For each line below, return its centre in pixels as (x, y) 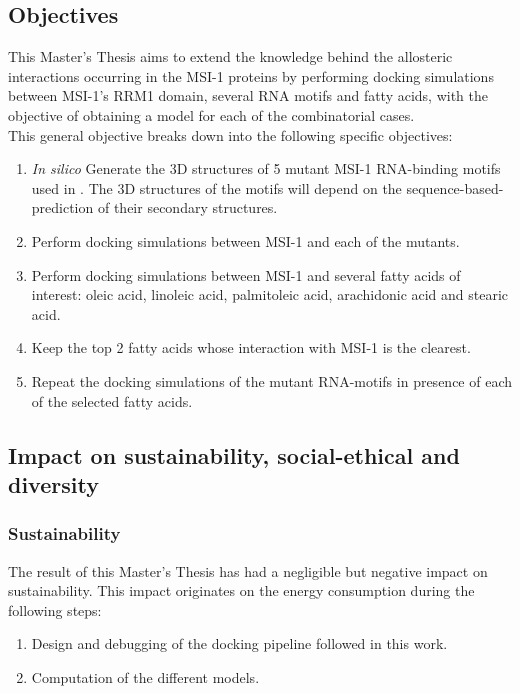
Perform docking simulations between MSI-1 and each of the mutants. (245, 240)
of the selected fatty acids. (112, 400)
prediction (62, 207)
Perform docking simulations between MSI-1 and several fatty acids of (246, 274)
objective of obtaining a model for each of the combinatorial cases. (211, 114)
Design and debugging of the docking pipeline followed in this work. (239, 643)
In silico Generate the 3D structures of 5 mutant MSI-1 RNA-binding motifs (266, 168)
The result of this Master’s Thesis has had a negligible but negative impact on (248, 570)
